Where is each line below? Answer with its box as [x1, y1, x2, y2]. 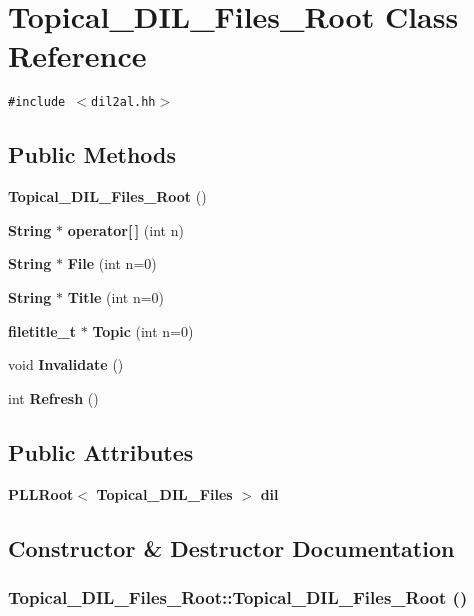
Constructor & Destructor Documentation [8, 532, 455, 563]
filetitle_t [8, 320, 77, 341]
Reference [8, 35, 147, 76]
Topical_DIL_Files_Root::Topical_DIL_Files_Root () [8, 584, 468, 609]
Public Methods [8, 139, 177, 170]
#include [8, 95, 66, 110]
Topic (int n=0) [92, 320, 194, 341]
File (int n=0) [67, 253, 157, 274]
